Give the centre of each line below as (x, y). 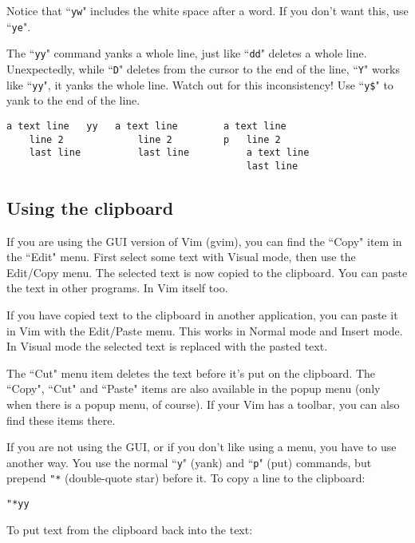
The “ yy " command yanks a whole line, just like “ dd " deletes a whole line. (187, 53)
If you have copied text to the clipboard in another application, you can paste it (202, 315)
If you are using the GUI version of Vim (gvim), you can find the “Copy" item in (204, 241)
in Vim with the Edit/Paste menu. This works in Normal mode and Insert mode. (205, 330)
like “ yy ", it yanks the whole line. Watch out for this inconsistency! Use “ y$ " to (200, 84)
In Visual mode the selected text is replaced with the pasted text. (167, 346)
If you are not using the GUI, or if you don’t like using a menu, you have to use (202, 447)
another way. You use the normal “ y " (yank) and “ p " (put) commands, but (189, 462)
